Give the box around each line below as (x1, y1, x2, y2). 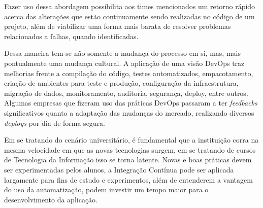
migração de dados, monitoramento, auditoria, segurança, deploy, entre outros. (4, 87, 248, 98)
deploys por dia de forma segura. (4, 117, 106, 128)
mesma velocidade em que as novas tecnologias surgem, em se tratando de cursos (4, 144, 256, 155)
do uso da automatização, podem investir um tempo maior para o (4, 184, 209, 195)
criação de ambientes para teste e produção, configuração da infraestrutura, (4, 78, 239, 88)
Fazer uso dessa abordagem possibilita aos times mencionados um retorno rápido (4, 1, 255, 11)
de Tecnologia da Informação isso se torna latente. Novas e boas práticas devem (4, 154, 252, 165)
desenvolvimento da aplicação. (4, 194, 98, 204)
